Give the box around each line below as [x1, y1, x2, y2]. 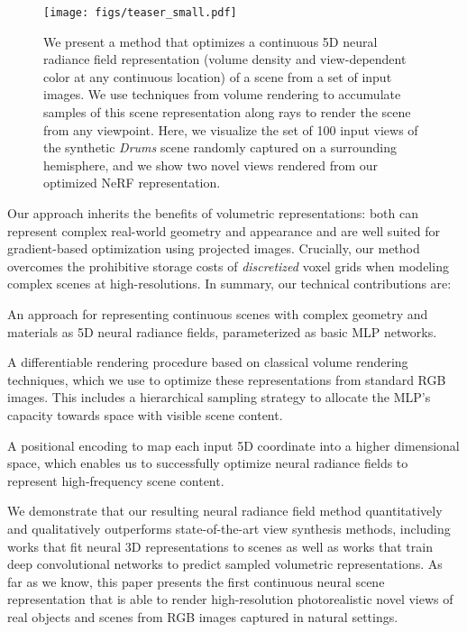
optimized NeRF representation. [43, 173, 221, 192]
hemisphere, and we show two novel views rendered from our [43, 155, 378, 174]
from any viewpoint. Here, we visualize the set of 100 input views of [43, 120, 418, 139]
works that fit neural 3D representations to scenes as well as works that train [7, 536, 433, 555]
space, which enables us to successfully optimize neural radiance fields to [7, 453, 408, 472]
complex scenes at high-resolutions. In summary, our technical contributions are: [7, 274, 452, 293]
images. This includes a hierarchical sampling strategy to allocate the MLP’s [7, 388, 431, 407]
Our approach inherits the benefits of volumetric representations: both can [7, 204, 418, 222]
